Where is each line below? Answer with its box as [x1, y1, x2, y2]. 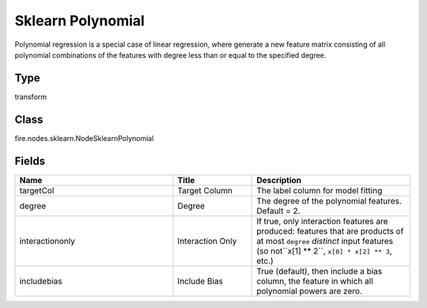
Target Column [177, 184, 233, 196]
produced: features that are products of [256, 226, 404, 237]
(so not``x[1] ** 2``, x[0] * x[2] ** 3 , [256, 245, 393, 257]
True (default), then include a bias [256, 265, 383, 276]
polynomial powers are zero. [256, 285, 363, 296]
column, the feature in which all [256, 276, 373, 287]
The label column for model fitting [256, 184, 383, 196]
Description [256, 174, 302, 185]
